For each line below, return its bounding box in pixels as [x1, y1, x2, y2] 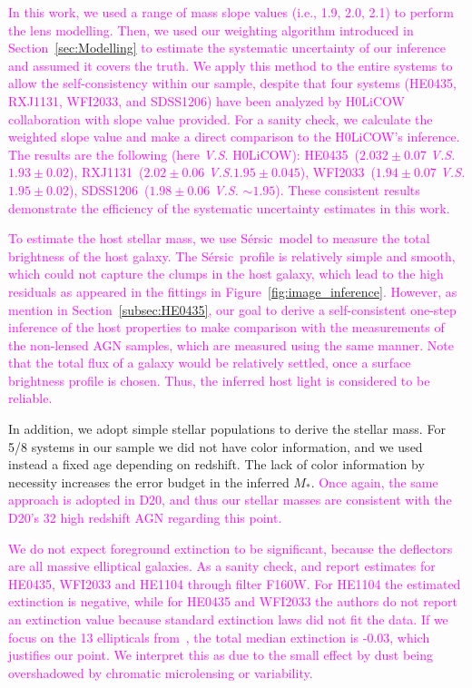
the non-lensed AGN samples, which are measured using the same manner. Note [8, 335, 455, 354]
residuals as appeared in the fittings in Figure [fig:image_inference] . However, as [8, 281, 457, 300]
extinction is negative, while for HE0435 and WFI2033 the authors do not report [8, 592, 458, 611]
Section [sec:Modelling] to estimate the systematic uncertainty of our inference [8, 38, 446, 57]
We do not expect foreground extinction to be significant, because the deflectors [8, 538, 453, 557]
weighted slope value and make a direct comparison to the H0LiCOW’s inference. [8, 127, 460, 146]
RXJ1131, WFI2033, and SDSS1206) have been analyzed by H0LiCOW [8, 91, 405, 110]
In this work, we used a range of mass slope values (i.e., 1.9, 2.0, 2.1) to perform [8, 3, 454, 21]
